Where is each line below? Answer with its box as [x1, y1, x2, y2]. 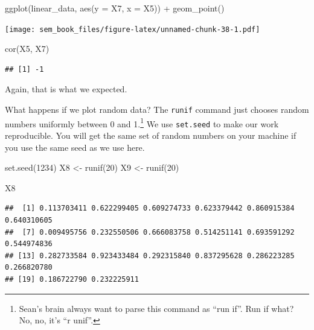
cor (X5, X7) [5, 42, 50, 55]
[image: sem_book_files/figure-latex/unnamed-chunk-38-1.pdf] [5, 25, 260, 34]
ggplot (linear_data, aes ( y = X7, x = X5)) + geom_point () [5, 2, 225, 14]
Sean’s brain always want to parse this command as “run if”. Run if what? [19, 302, 294, 314]
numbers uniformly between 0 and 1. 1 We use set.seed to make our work [5, 115, 279, 130]
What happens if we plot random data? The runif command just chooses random [5, 103, 309, 116]
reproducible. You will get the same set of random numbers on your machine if [5, 129, 296, 141]
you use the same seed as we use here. [5, 141, 145, 153]
